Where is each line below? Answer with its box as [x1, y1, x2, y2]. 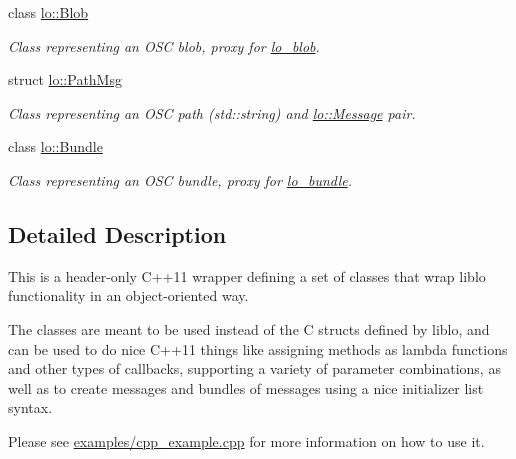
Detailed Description [8, 218, 227, 249]
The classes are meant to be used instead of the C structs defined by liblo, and [8, 318, 490, 339]
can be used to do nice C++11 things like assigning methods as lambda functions [8, 338, 508, 359]
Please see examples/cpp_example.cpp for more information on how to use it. [8, 430, 485, 451]
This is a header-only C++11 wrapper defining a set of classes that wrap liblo [8, 265, 486, 286]
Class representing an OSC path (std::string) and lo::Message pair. [8, 102, 416, 123]
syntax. [8, 397, 53, 418]
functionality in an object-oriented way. [8, 285, 249, 306]
